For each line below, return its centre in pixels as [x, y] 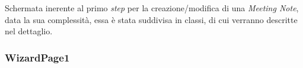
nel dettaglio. [29, 31]
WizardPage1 [37, 57]
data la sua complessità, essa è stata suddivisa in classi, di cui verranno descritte [151, 19]
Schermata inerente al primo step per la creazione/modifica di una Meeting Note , [152, 8]
